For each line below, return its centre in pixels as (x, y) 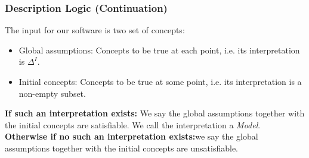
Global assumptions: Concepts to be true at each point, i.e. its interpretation (159, 50)
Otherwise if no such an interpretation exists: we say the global (132, 136)
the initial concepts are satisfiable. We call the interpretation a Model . (133, 124)
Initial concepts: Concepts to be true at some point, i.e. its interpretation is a (160, 81)
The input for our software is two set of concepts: (95, 30)
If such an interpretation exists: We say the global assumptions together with (155, 113)
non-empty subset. (52, 93)
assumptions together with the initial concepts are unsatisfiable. (121, 148)
